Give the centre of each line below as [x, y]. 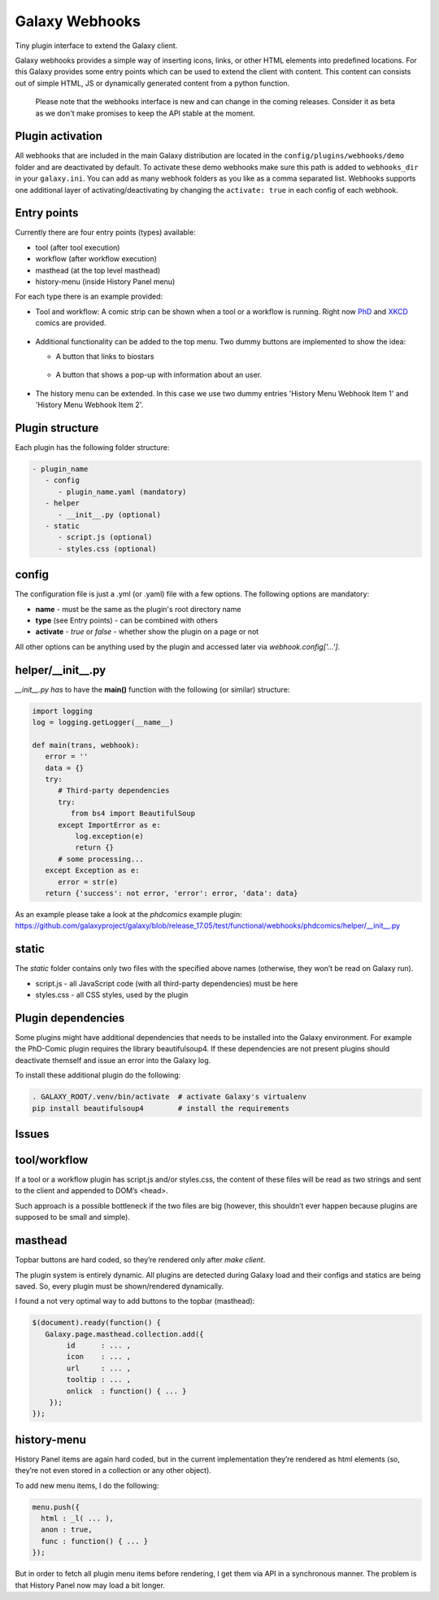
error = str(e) [88, 882]
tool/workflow [52, 1160]
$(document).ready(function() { [97, 1323]
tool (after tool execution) [78, 247]
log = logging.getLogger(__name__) [103, 723]
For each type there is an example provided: [89, 296]
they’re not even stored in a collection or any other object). [113, 1471]
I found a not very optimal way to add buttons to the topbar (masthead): [135, 1301]
